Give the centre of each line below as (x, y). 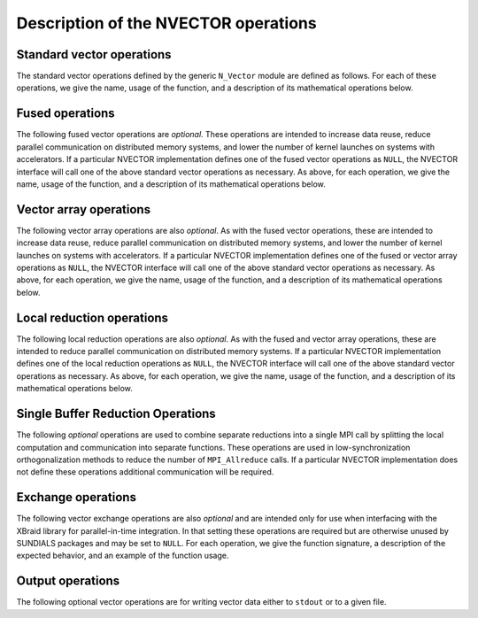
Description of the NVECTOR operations (167, 23)
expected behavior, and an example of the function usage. (123, 556)
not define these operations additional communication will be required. (145, 472)
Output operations (68, 581)
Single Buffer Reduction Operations (116, 414)
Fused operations (66, 114)
